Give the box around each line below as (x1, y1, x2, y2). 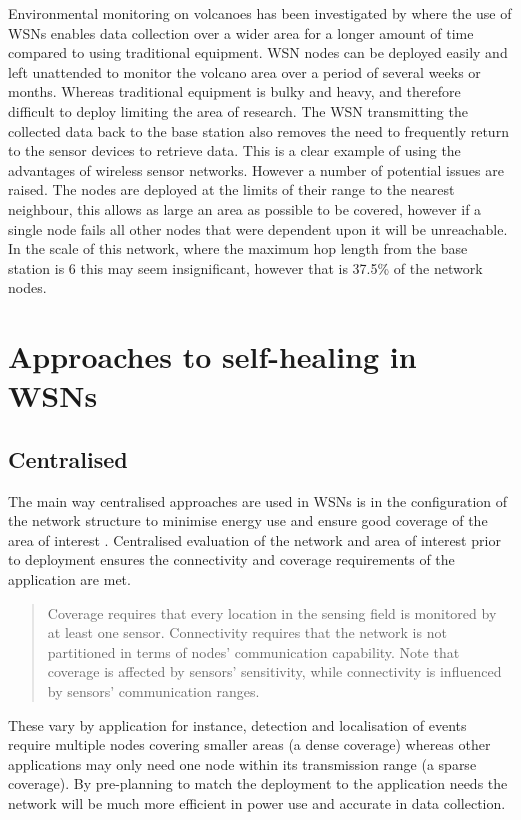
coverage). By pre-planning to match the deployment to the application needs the (8, 773, 508, 794)
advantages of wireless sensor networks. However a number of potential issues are (8, 159, 504, 180)
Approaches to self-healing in (8, 336, 417, 377)
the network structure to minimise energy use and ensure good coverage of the (8, 510, 488, 531)
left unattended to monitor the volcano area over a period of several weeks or (8, 61, 481, 82)
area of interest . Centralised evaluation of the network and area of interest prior (8, 529, 501, 550)
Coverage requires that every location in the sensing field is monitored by (47, 602, 497, 623)
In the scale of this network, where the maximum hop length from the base (8, 238, 468, 259)
